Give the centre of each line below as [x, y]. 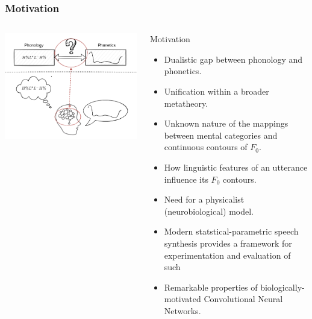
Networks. [183, 310]
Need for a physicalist [204, 199]
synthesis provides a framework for [228, 243]
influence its [186, 179]
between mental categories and [221, 135]
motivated [183, 299]
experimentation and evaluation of [227, 255]
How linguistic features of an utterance [236, 167]
